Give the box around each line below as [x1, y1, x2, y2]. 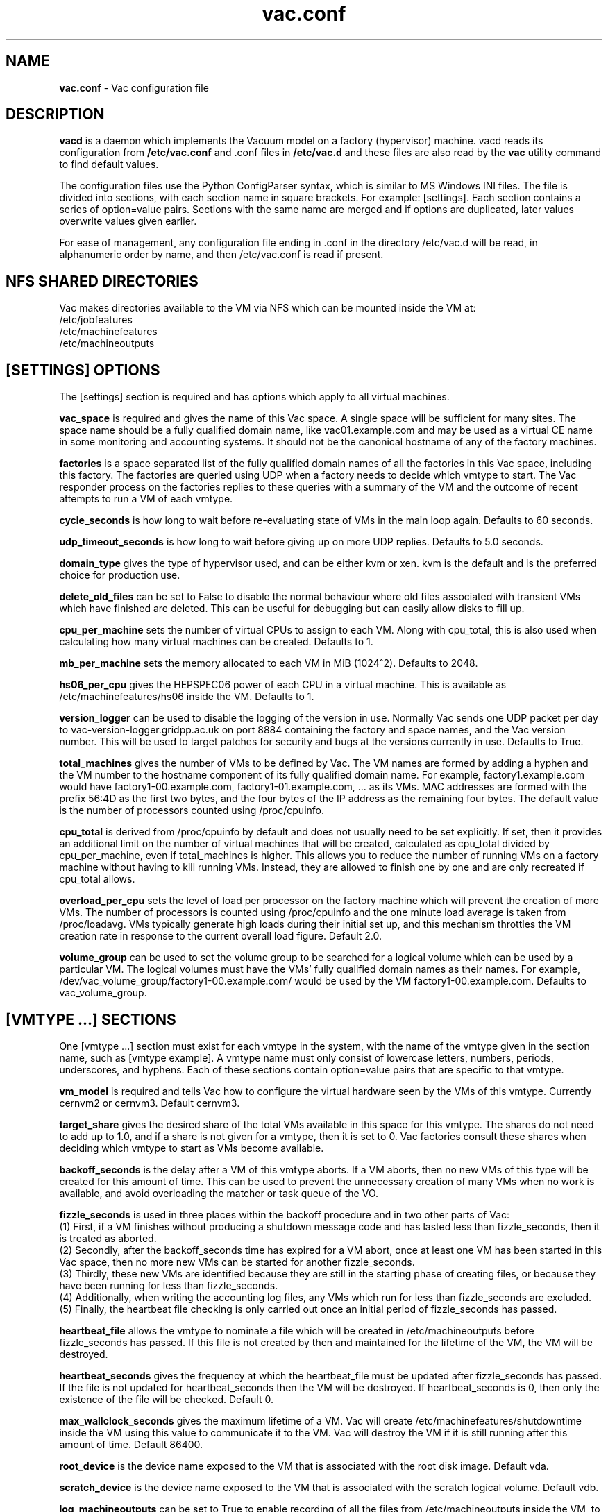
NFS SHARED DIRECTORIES [6, 272, 199, 290]
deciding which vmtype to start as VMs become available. [59, 1141, 324, 1154]
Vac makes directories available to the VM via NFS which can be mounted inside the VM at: [59, 302, 476, 314]
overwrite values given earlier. [59, 215, 197, 228]
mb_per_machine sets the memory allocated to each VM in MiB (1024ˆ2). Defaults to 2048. [59, 657, 478, 670]
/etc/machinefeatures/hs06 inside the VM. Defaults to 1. [59, 690, 314, 703]
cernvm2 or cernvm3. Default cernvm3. [59, 1096, 240, 1109]
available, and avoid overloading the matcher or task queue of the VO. [59, 1187, 379, 1199]
